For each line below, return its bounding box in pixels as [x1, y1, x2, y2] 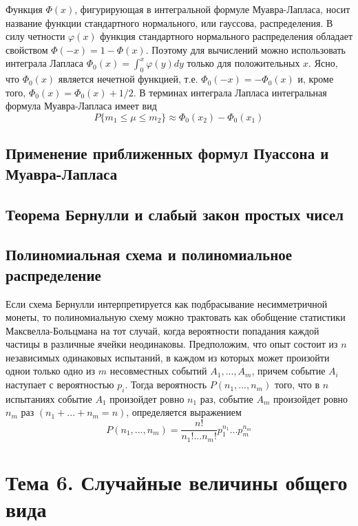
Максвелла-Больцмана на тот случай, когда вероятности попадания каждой [6, 323, 319, 337]
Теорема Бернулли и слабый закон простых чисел [6, 203, 344, 224]
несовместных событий [109, 364, 207, 378]
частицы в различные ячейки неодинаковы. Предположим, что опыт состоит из [6, 337, 338, 351]
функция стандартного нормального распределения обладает [100, 29, 353, 43]
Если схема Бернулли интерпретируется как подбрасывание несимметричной [6, 296, 328, 311]
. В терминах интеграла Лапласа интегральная [133, 85, 327, 99]
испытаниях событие [6, 391, 92, 406]
